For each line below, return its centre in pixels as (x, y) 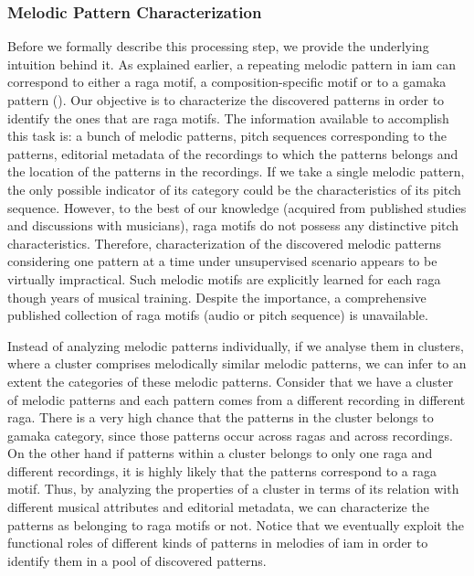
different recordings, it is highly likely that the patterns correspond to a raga (222, 470)
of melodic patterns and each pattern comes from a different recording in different (237, 399)
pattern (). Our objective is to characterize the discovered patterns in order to (226, 100)
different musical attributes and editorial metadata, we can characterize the (218, 507)
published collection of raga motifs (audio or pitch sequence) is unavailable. (218, 315)
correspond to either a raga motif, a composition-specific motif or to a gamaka (227, 82)
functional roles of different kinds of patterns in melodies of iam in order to (218, 543)
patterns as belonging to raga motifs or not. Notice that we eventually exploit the (236, 524)
